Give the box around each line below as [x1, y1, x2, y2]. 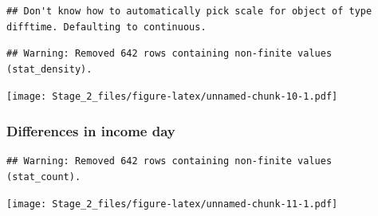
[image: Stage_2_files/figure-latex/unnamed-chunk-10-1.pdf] [6, 91, 338, 103]
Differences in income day [6, 120, 175, 140]
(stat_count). [6, 171, 81, 183]
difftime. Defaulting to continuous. [6, 21, 207, 33]
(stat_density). [6, 63, 93, 75]
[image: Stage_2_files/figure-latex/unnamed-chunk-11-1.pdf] [6, 198, 338, 210]
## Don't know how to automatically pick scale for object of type [6, 6, 372, 17]
